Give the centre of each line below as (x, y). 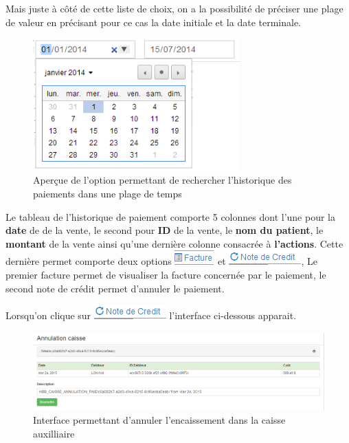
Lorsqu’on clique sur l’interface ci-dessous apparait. (151, 315)
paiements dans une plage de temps (108, 194)
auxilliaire (54, 433)
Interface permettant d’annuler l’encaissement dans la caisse (159, 420)
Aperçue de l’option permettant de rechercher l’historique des (162, 180)
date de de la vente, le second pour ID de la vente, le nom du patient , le (165, 230)
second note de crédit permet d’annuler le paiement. (115, 288)
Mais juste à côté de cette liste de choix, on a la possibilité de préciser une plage (174, 8)
